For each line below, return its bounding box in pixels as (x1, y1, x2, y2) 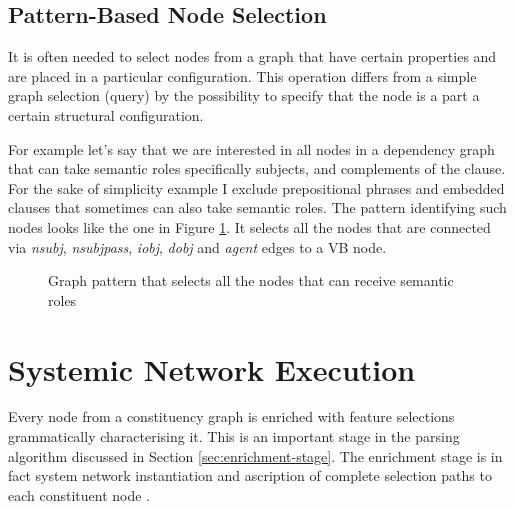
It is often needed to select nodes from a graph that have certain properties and (8, 46, 497, 67)
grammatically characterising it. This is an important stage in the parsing (8, 426, 460, 447)
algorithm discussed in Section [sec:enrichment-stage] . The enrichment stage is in (8, 445, 503, 466)
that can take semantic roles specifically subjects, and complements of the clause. (8, 158, 506, 179)
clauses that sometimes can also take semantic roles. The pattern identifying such (8, 197, 507, 218)
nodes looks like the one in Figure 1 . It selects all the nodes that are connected (8, 216, 491, 237)
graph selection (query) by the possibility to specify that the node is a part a (8, 85, 480, 106)
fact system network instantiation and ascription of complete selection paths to (8, 465, 492, 486)
